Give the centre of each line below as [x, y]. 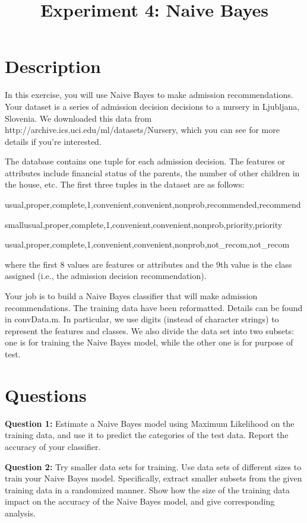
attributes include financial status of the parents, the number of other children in [152, 172]
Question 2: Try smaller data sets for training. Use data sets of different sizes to [153, 466]
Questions [46, 394]
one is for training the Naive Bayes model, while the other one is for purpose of [149, 342]
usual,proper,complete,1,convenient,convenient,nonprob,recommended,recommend [153, 205]
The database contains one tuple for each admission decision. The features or [145, 161]
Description [53, 66]
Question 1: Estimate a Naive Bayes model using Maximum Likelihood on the [150, 423]
